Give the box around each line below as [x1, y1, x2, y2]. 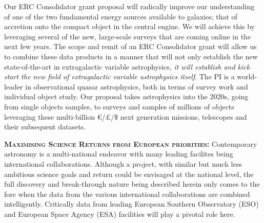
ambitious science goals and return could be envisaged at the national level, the [4, 168, 254, 179]
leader [4, 81, 23, 92]
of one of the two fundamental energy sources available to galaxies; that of [4, 11, 237, 21]
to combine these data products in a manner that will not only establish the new [4, 51, 258, 61]
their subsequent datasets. [4, 121, 86, 132]
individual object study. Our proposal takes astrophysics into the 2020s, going [4, 91, 249, 102]
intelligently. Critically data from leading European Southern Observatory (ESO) [4, 198, 259, 209]
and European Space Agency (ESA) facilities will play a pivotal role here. [4, 208, 235, 219]
